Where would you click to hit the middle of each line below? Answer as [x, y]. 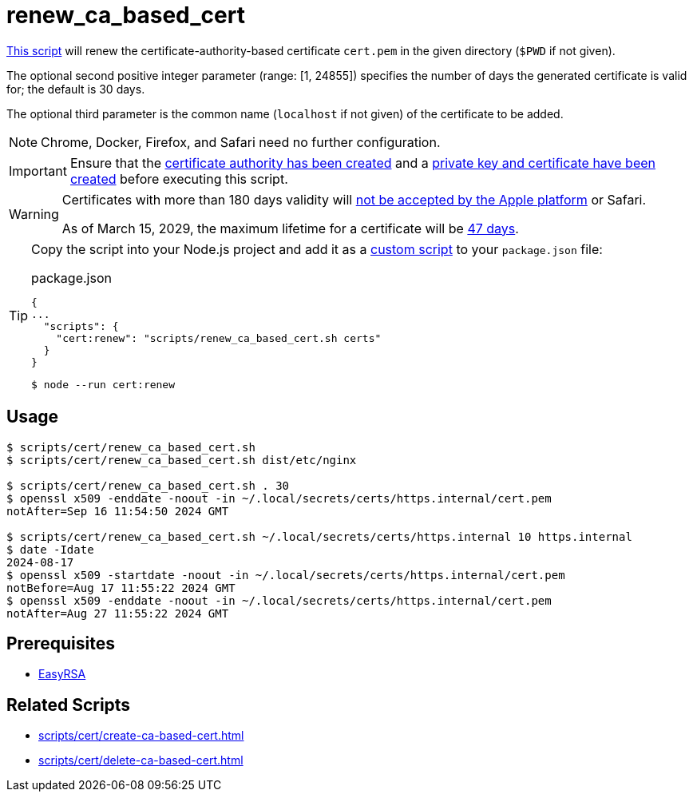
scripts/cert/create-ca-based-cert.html [141, 736]
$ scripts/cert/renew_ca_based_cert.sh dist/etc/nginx [182, 460]
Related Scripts [69, 705]
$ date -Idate [50, 549]
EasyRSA [62, 674]
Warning [34, 214]
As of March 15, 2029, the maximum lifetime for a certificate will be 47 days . [290, 228]
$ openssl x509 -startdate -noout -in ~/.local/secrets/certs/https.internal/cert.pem [286, 575]
